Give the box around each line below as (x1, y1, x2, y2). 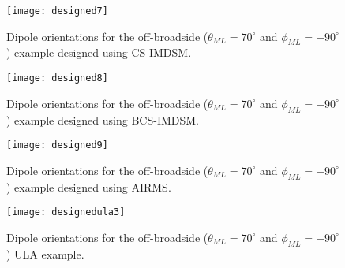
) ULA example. (6, 245, 84, 262)
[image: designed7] (6, 6, 108, 17)
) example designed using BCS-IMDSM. (6, 111, 199, 128)
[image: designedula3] (6, 207, 126, 218)
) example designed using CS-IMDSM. (6, 44, 192, 61)
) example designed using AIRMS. (6, 178, 171, 195)
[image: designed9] (6, 140, 108, 151)
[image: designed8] (6, 73, 108, 84)
